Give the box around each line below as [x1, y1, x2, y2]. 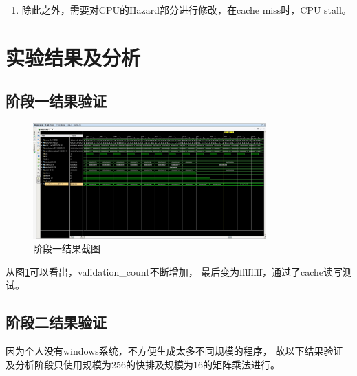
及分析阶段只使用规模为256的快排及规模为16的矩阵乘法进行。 [6, 357, 280, 371]
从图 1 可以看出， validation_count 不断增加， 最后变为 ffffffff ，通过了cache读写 [6, 264, 343, 278]
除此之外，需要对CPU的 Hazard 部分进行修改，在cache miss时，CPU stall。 [21, 3, 351, 16]
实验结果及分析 [6, 43, 141, 71]
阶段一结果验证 [6, 90, 107, 111]
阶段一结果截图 [33, 241, 100, 256]
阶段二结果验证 [6, 311, 107, 333]
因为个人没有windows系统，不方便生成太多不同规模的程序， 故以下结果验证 [6, 344, 343, 358]
